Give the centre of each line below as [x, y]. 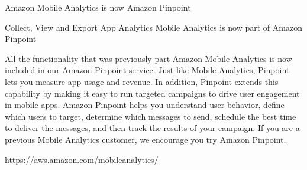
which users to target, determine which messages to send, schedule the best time [151, 116]
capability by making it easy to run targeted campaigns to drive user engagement [152, 93]
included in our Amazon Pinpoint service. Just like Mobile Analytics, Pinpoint [147, 70]
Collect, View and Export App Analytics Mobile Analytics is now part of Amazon [153, 27]
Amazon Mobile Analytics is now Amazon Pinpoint [98, 7]
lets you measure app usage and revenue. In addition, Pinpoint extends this [142, 81]
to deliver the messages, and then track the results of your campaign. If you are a [152, 128]
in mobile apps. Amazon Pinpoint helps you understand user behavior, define [145, 105]
